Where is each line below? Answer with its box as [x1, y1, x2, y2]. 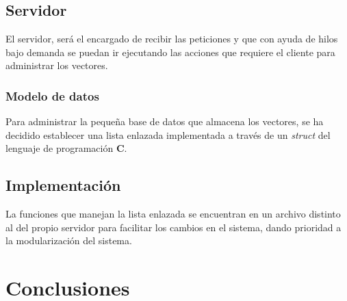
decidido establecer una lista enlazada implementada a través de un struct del [5, 127, 331, 142]
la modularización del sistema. [5, 233, 132, 248]
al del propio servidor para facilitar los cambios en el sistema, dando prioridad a [5, 220, 342, 234]
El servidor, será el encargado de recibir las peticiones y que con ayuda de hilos [5, 31, 338, 46]
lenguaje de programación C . [5, 141, 127, 155]
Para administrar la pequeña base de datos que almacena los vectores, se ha [5, 114, 324, 129]
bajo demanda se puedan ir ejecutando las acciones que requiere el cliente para [5, 44, 335, 59]
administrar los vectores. [5, 58, 108, 73]
